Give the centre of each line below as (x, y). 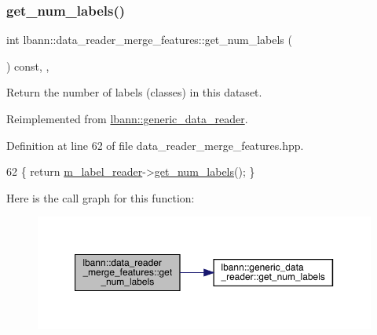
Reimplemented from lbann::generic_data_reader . (127, 118)
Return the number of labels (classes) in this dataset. (134, 92)
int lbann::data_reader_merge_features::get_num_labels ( (149, 40)
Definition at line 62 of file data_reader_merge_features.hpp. (155, 145)
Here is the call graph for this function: (101, 197)
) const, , (28, 66)
